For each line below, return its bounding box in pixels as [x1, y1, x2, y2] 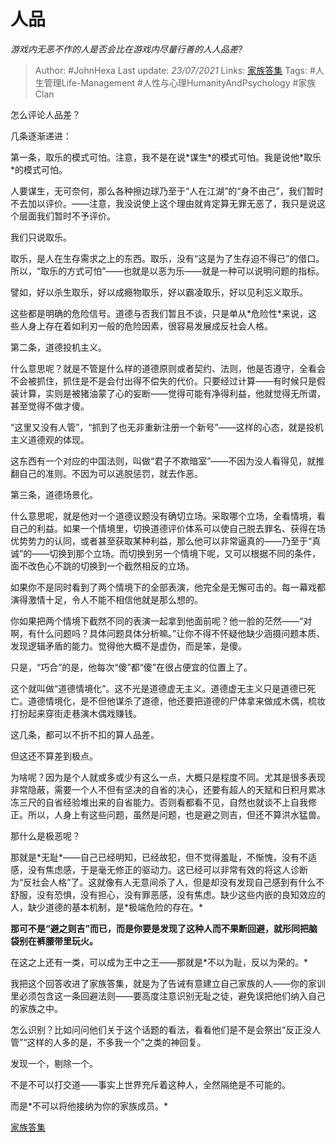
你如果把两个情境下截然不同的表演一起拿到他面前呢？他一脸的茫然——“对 [10, 615, 313, 627]
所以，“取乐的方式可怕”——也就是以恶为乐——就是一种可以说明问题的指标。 [10, 265, 325, 277]
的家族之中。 [10, 1002, 63, 1014]
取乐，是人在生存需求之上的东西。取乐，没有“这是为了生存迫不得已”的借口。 [10, 252, 325, 264]
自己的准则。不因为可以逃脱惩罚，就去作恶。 [18, 467, 203, 479]
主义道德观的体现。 [10, 433, 90, 445]
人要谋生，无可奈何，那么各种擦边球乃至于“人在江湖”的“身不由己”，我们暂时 [10, 185, 324, 197]
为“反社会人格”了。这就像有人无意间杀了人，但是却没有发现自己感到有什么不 [10, 876, 325, 888]
